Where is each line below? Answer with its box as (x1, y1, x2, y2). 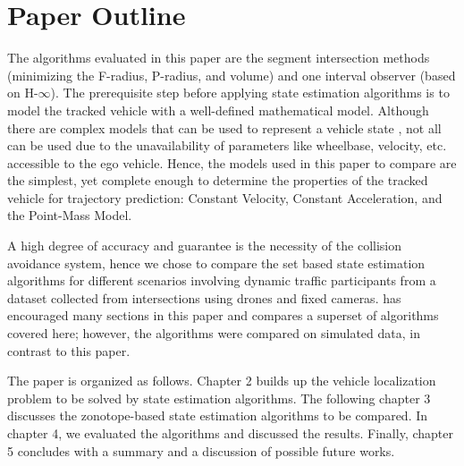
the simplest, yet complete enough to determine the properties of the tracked (7, 171, 428, 190)
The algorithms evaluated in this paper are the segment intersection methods (7, 48, 430, 67)
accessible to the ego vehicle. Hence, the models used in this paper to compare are (7, 153, 457, 172)
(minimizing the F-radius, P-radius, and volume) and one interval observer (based (7, 65, 456, 84)
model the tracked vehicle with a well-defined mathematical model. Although (7, 100, 429, 119)
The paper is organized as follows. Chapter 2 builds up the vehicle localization (7, 371, 436, 390)
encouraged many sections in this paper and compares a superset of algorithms (7, 306, 439, 325)
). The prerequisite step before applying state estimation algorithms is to (50, 83, 450, 102)
